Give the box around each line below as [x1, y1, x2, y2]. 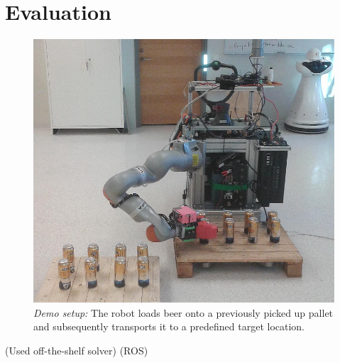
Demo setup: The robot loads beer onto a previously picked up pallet [33, 305, 334, 320]
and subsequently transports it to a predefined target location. [33, 319, 305, 334]
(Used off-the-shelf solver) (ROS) [5, 342, 148, 357]
